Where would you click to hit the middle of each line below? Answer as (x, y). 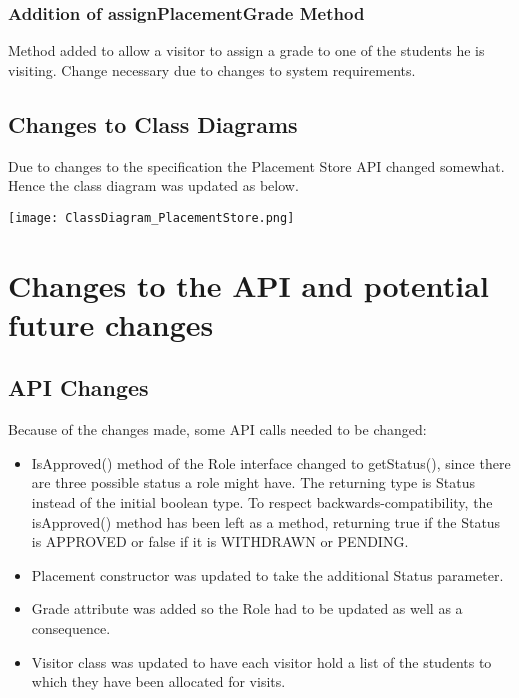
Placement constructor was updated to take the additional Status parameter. (267, 574)
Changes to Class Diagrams (153, 123)
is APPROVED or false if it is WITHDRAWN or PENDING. (220, 541)
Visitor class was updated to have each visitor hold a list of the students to (261, 661)
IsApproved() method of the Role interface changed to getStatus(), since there (271, 462)
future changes (111, 323)
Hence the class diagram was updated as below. (153, 185)
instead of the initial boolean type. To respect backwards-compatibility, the (262, 502)
